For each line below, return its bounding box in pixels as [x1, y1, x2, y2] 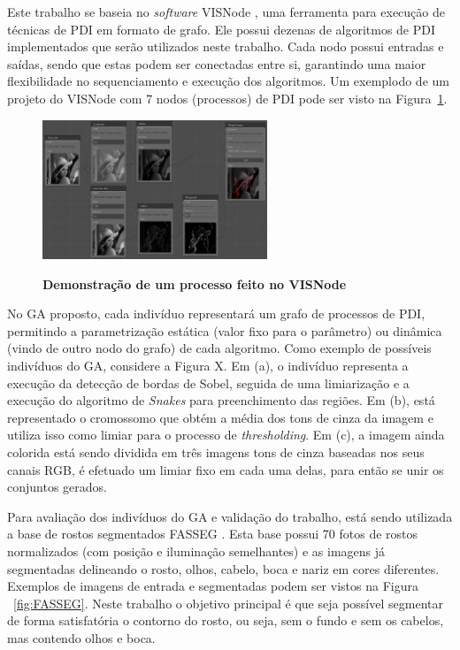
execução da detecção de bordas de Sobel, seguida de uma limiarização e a [7, 373, 410, 392]
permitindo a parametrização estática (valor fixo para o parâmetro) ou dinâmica [7, 321, 442, 340]
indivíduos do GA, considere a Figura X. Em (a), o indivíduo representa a [7, 356, 409, 375]
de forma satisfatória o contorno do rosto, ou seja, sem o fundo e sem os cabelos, [7, 611, 444, 630]
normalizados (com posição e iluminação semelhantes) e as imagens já [7, 541, 386, 560]
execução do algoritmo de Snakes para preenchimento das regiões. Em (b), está [7, 391, 435, 409]
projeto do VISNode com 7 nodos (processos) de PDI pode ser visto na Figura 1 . [7, 88, 448, 107]
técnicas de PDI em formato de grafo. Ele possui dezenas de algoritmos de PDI [7, 19, 436, 38]
